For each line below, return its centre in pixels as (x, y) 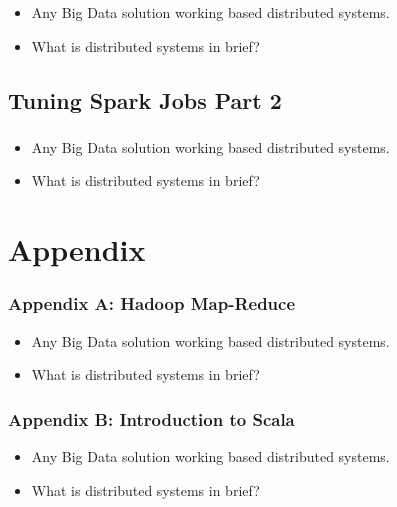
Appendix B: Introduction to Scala (151, 418)
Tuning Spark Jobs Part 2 (145, 99)
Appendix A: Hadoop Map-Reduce (152, 303)
